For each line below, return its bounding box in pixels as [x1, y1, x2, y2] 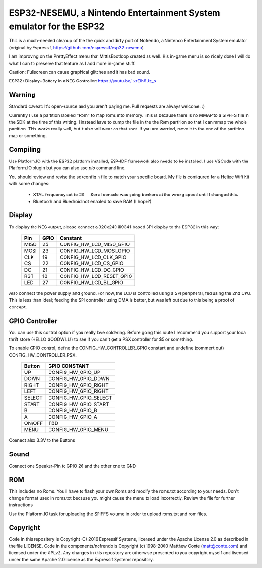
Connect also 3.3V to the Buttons [9, 438, 75, 443]
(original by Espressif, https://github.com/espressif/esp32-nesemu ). [9, 44, 145, 50]
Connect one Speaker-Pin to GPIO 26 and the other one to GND [9, 463, 136, 469]
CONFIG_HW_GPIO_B [48, 407, 97, 414]
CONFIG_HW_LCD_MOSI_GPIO [60, 247, 130, 254]
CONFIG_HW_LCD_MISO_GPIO [60, 241, 130, 247]
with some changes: [9, 180, 49, 186]
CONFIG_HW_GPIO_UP [48, 369, 100, 376]
